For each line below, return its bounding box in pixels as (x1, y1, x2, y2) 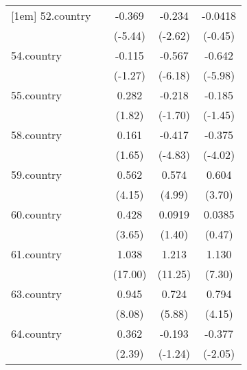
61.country (11, 246, 62, 262)
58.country (11, 127, 62, 143)
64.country (11, 325, 62, 341)
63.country (11, 286, 62, 301)
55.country (11, 87, 62, 103)
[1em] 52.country (11, 8, 91, 23)
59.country (11, 166, 62, 182)
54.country (11, 47, 62, 63)
